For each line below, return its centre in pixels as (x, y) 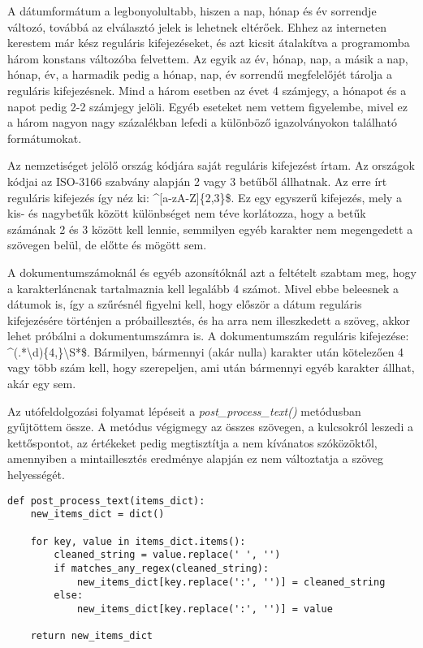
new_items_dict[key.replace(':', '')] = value (205, 609)
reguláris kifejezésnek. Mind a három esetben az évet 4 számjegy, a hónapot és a (207, 90)
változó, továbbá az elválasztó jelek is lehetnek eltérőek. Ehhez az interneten (197, 26)
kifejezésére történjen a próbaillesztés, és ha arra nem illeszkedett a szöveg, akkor (209, 320)
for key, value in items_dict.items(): (138, 541)
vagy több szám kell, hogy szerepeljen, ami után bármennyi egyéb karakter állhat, (211, 367)
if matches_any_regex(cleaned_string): (162, 568)
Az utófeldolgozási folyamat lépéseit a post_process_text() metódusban (184, 410)
